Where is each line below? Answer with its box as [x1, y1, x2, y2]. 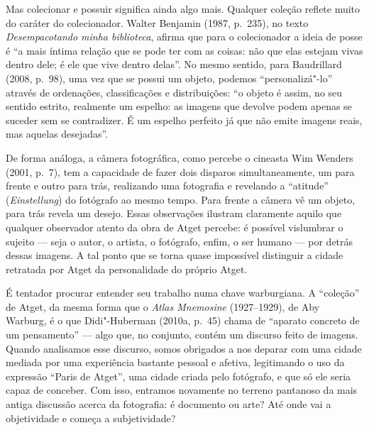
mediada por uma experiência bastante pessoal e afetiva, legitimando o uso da [6, 355, 345, 370]
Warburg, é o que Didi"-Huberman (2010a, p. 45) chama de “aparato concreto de [6, 313, 360, 328]
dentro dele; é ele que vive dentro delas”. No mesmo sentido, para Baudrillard [6, 57, 342, 72]
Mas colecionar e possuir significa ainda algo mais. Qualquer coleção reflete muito [6, 1, 360, 16]
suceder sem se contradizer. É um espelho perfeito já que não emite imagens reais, [6, 112, 363, 127]
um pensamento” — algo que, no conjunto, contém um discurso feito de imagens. [6, 327, 358, 342]
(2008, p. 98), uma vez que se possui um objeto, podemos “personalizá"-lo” [6, 70, 333, 85]
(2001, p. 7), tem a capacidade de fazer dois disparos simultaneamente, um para [6, 164, 355, 179]
